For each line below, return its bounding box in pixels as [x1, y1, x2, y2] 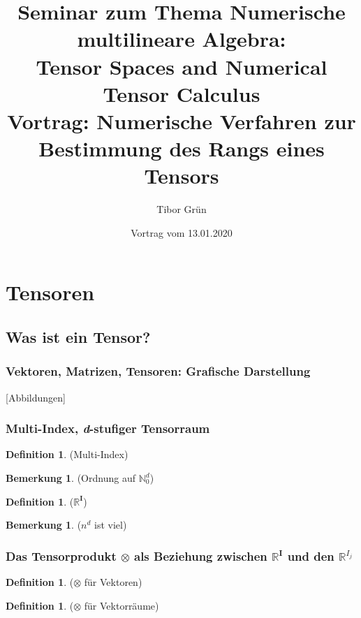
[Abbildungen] [6, 390, 66, 404]
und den [287, 547, 334, 564]
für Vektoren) [84, 575, 142, 589]
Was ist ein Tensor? [6, 326, 151, 348]
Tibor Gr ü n [156, 202, 207, 216]
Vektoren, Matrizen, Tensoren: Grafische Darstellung [6, 362, 311, 380]
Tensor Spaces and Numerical [36, 52, 327, 80]
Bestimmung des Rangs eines [38, 134, 325, 163]
